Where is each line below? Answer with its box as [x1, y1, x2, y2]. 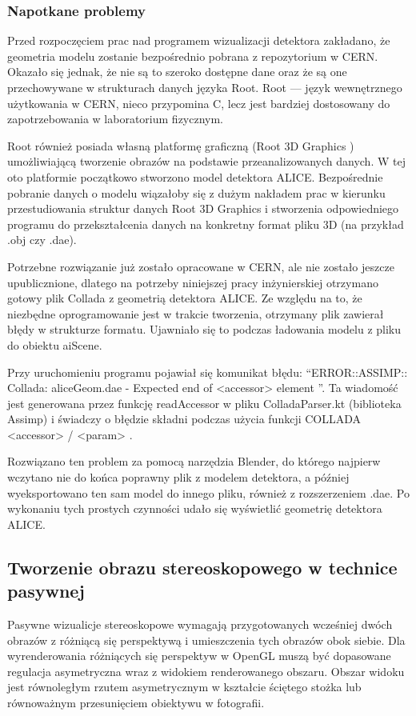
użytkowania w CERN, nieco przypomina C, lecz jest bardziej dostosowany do [7, 94, 390, 111]
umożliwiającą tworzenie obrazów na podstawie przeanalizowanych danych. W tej [7, 153, 406, 170]
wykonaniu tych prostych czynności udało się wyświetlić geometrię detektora [7, 500, 382, 517]
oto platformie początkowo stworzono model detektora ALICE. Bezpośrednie [7, 168, 383, 185]
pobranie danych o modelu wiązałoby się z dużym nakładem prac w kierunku [7, 184, 386, 201]
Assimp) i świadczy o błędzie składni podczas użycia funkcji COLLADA [7, 410, 362, 427]
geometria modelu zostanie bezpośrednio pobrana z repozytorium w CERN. [7, 47, 378, 64]
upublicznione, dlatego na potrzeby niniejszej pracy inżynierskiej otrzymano [7, 274, 378, 290]
